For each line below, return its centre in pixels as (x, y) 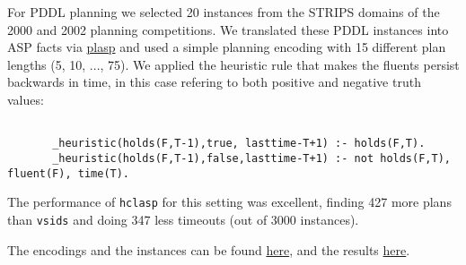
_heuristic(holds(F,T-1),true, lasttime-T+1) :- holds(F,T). (239, 144)
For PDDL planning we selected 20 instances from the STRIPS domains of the (224, 12)
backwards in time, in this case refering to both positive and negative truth (214, 82)
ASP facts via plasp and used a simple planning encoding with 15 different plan (227, 47)
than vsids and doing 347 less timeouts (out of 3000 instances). (183, 219)
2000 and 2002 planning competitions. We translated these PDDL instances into (228, 29)
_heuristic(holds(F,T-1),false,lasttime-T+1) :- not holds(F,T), (251, 158)
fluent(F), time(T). (69, 173)
